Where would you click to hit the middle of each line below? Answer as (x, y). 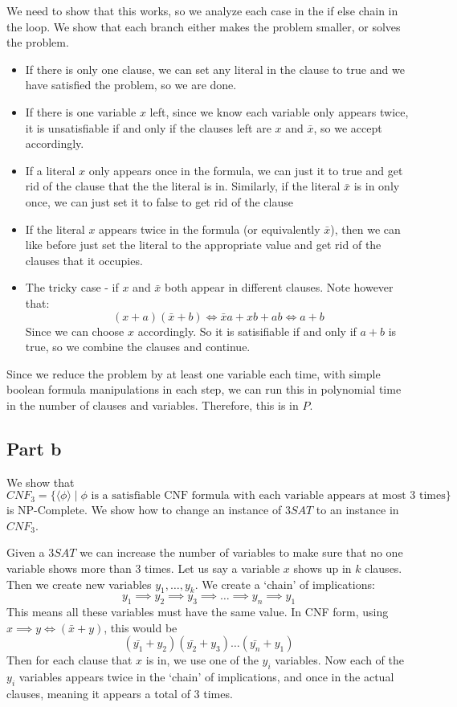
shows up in (322, 568)
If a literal (50, 170)
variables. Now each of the (339, 660)
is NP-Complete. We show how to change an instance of (144, 510)
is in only (377, 186)
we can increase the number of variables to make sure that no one (241, 552)
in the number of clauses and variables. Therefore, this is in (153, 405)
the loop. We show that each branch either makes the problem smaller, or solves (204, 26)
